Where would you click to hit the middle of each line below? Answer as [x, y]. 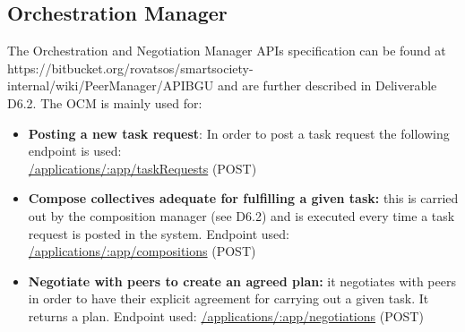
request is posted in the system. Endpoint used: [159, 233]
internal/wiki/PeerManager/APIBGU [111, 85]
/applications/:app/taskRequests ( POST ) [142, 168]
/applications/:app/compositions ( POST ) [142, 251]
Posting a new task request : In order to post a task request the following [239, 133]
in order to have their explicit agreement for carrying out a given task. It [228, 298]
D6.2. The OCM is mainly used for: [105, 102]
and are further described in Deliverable [327, 85]
